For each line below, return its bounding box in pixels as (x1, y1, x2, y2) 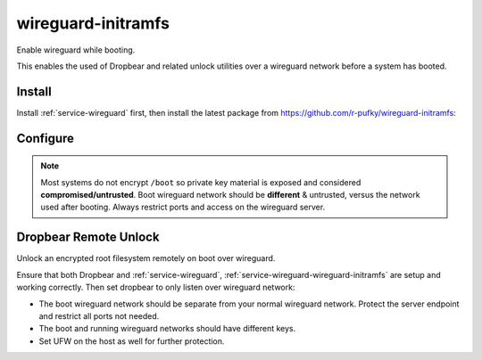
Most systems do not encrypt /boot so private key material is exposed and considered (40, 176, 361, 187)
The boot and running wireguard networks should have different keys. (38, 323, 296, 334)
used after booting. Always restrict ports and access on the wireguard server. (40, 201, 326, 213)
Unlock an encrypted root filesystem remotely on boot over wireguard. (16, 253, 276, 264)
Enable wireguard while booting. (16, 45, 136, 55)
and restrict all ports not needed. (38, 310, 160, 321)
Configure (16, 130, 75, 146)
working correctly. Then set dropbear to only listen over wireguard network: (16, 282, 295, 293)
